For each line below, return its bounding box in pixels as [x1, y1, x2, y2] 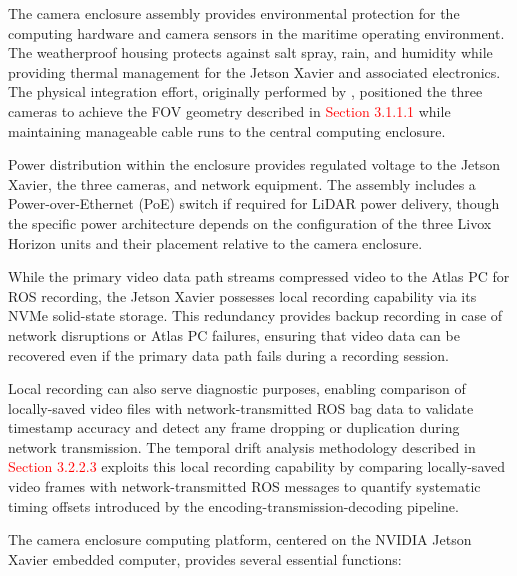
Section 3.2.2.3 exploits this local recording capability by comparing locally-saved [8, 456, 505, 477]
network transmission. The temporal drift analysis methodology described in [8, 436, 476, 457]
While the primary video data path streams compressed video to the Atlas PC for [8, 266, 510, 287]
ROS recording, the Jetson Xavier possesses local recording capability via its [8, 285, 477, 306]
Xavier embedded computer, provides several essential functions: [8, 548, 402, 569]
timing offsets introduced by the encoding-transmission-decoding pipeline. [8, 495, 459, 516]
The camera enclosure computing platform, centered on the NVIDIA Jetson [8, 529, 472, 550]
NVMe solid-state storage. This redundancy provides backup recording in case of [8, 305, 503, 326]
